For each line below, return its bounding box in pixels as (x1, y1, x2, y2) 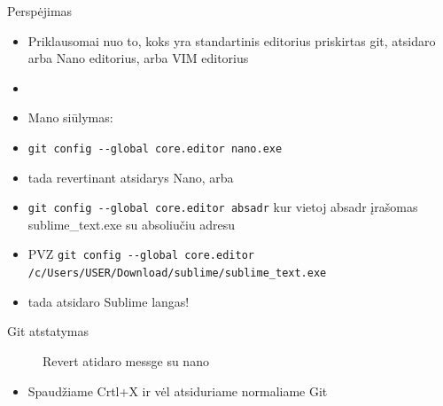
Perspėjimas (7, 2, 73, 20)
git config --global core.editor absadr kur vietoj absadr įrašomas (27, 198, 418, 216)
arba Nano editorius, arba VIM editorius (27, 49, 249, 67)
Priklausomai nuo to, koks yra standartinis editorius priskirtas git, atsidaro (27, 31, 436, 50)
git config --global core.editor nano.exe (27, 142, 283, 155)
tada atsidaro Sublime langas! (27, 292, 190, 310)
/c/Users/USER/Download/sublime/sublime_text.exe (27, 267, 327, 280)
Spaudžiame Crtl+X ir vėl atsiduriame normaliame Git (27, 381, 328, 400)
